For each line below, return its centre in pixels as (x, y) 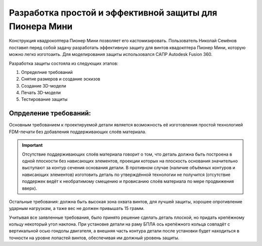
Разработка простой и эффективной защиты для (113, 13)
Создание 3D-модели (44, 86)
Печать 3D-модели (41, 93)
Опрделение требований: (50, 114)
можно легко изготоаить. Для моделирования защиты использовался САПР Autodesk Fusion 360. (111, 54)
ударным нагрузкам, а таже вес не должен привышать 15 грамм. (77, 209)
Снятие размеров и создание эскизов (61, 79)
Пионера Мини (41, 26)
